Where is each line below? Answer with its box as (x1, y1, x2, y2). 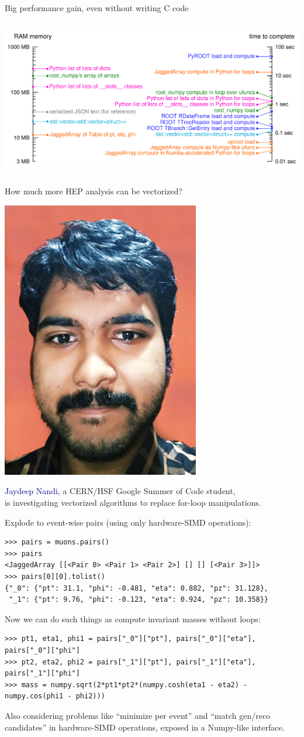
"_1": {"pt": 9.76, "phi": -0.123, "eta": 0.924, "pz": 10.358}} (9, 595, 269, 604)
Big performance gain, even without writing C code (5, 2, 189, 13)
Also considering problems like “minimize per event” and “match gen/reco (5, 709, 271, 721)
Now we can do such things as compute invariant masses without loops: (5, 612, 261, 625)
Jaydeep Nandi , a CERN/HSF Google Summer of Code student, (5, 485, 236, 497)
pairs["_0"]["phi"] (5, 646, 80, 654)
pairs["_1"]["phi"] (5, 669, 80, 678)
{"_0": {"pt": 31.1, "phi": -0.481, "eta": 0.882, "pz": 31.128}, (5, 584, 269, 592)
